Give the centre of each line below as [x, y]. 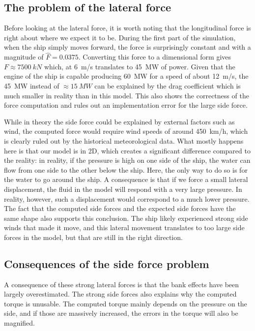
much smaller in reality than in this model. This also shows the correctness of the [127, 95]
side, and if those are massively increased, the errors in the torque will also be [121, 313]
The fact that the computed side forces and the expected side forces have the [120, 208]
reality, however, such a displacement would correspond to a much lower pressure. [127, 198]
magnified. [20, 323]
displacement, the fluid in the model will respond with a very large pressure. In [123, 189]
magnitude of [24, 57]
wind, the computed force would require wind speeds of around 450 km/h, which [126, 131]
